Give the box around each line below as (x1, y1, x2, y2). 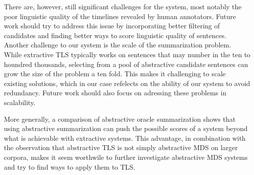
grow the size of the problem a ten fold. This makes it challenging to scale (4, 68, 226, 79)
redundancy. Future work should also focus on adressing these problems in (4, 87, 227, 98)
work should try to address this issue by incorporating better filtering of (4, 21, 220, 31)
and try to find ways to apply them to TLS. (4, 161, 136, 172)
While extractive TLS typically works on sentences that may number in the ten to (4, 49, 251, 59)
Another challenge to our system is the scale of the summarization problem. (4, 40, 231, 50)
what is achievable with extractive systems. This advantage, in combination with (4, 132, 246, 143)
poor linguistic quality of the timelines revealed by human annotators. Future (4, 11, 236, 21)
